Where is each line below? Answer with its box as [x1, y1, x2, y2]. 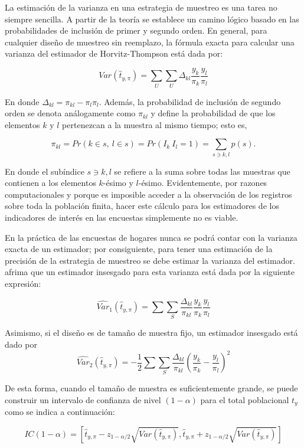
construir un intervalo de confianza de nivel [5, 393, 161, 406]
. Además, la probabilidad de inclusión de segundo [99, 95, 281, 107]
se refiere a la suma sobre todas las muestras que [114, 165, 290, 177]
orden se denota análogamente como [5, 107, 136, 119]
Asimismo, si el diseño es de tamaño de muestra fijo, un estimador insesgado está [5, 326, 298, 339]
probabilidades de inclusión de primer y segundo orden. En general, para [5, 24, 267, 37]
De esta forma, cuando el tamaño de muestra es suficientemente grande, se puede [5, 382, 298, 394]
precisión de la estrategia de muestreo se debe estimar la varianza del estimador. [5, 254, 295, 266]
